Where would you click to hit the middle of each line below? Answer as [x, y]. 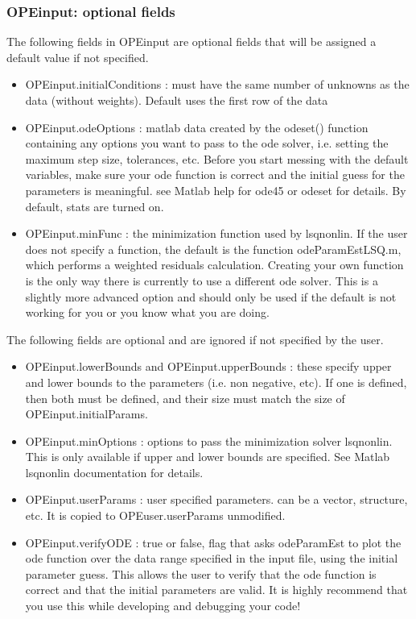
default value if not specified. [78, 57]
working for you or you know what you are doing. [147, 312]
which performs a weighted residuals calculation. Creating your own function [214, 265]
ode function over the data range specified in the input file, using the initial [212, 558]
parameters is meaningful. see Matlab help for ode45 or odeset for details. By [216, 190]
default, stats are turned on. [95, 206]
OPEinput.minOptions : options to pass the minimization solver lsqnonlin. [209, 440]
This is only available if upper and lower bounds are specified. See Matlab [208, 457]
